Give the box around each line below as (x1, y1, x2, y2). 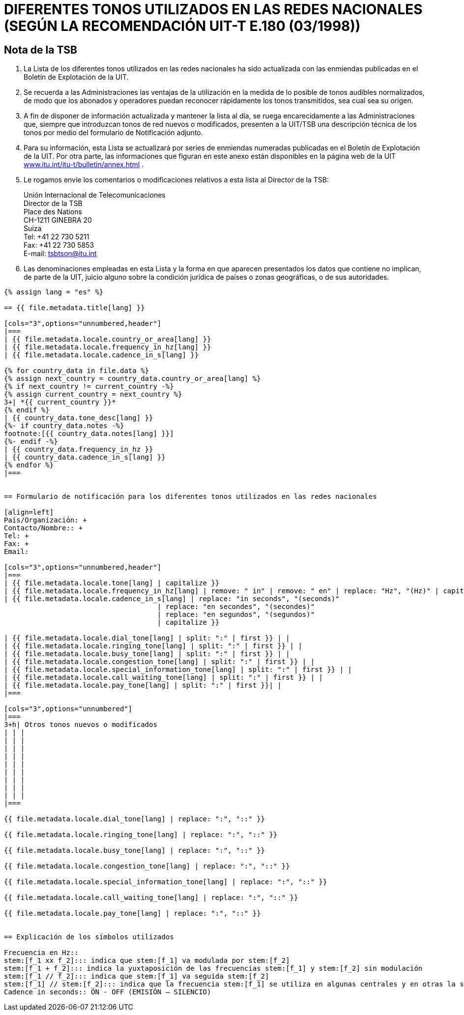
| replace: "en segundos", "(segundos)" (157, 610, 315, 619)
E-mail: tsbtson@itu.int (24, 249, 97, 258)
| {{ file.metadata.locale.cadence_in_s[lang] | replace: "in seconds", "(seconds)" (4, 595, 340, 603)
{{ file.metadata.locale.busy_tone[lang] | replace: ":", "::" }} (4, 846, 265, 855)
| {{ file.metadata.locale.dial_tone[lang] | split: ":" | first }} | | (4, 634, 290, 642)
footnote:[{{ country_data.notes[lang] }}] (4, 430, 174, 438)
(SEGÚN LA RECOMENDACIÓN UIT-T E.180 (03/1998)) (4, 18, 361, 34)
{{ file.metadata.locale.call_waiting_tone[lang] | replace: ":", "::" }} (4, 894, 298, 902)
